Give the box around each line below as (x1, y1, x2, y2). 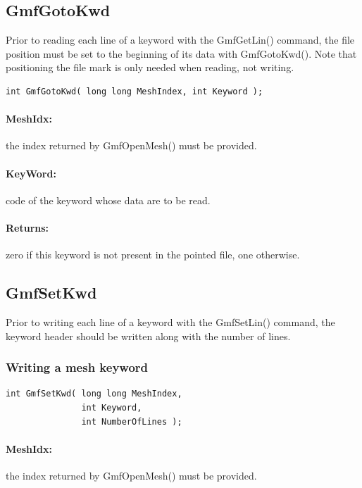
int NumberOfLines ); (81, 416, 182, 427)
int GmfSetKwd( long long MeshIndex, (6, 389, 182, 399)
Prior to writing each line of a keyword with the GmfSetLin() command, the (6, 314, 335, 329)
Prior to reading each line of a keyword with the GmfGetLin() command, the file (6, 32, 355, 47)
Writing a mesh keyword (6, 358, 149, 376)
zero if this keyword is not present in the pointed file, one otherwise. (6, 247, 300, 262)
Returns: (6, 220, 49, 234)
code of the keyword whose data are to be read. (6, 192, 211, 207)
